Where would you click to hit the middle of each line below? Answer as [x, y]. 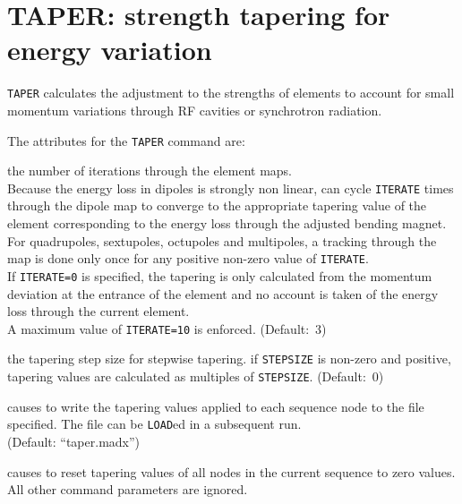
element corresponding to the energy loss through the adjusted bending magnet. [227, 223]
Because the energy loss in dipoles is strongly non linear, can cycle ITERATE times [231, 188]
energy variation [110, 50]
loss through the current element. [98, 311]
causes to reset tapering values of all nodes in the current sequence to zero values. [231, 471]
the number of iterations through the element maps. [150, 171]
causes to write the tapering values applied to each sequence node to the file [216, 406]
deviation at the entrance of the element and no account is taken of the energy [223, 293]
